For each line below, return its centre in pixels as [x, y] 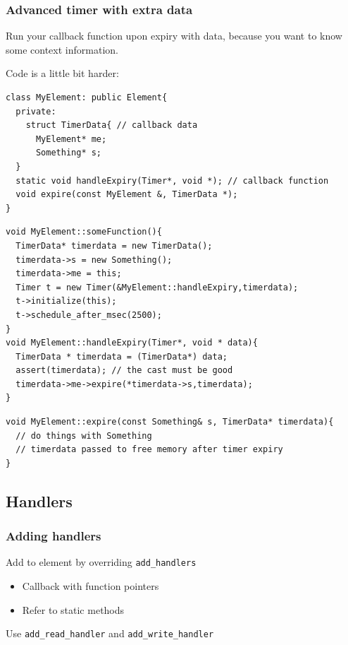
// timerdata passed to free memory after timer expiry [149, 450]
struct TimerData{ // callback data [112, 125]
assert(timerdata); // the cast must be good [124, 371]
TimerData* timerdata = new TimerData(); [114, 245]
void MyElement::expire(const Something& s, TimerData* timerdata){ [170, 422]
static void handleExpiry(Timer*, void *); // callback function [172, 181]
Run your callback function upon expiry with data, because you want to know [174, 36]
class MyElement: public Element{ [87, 97]
